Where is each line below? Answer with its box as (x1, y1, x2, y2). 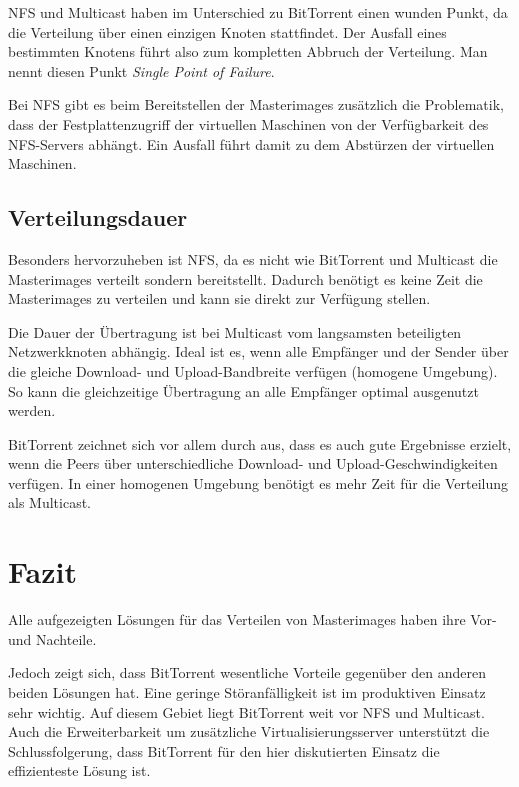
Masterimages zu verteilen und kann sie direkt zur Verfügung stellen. (8, 288, 431, 309)
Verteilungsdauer (8, 202, 188, 233)
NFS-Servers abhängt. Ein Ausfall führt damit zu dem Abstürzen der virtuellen (8, 133, 495, 154)
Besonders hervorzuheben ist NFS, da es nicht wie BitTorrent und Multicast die (8, 248, 498, 269)
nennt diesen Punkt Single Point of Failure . (8, 60, 275, 81)
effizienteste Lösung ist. (8, 760, 151, 781)
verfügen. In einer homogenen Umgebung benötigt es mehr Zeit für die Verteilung (8, 472, 509, 493)
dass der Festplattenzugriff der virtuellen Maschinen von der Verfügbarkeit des (8, 113, 489, 134)
